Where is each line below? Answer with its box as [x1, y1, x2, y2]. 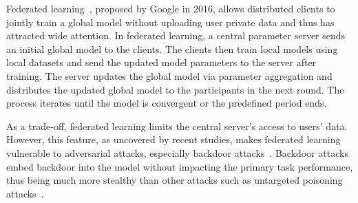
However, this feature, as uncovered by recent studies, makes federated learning [6, 132, 341, 147]
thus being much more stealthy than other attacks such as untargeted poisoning [6, 173, 343, 187]
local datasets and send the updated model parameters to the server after [6, 55, 317, 70]
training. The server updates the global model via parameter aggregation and [6, 68, 333, 83]
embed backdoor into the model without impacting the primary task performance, [6, 159, 353, 173]
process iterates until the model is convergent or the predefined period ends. [6, 96, 327, 110]
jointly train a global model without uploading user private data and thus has [6, 14, 335, 29]
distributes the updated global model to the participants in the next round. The [6, 82, 344, 96]
